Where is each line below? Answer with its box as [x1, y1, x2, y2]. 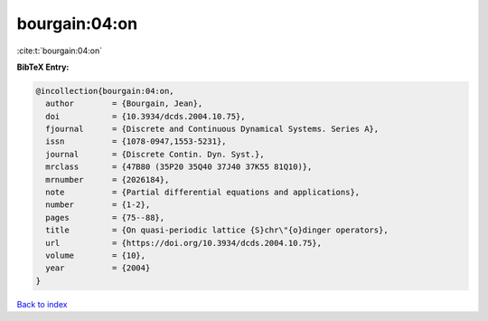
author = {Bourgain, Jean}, [45, 99, 203, 109]
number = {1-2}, [45, 200, 151, 210]
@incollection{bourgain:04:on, [35, 86, 175, 96]
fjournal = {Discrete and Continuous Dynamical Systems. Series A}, [45, 124, 380, 135]
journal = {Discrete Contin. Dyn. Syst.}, [45, 149, 266, 159]
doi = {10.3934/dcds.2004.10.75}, [45, 111, 246, 121]
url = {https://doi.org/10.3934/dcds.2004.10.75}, [45, 238, 323, 248]
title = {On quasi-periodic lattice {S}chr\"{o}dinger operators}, [45, 225, 389, 235]
